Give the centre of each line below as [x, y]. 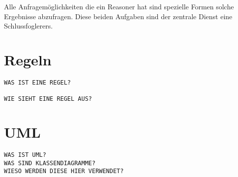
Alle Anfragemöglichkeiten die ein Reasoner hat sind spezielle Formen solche [119, 6]
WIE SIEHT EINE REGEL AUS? [48, 99]
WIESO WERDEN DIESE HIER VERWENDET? [64, 171]
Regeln [28, 59]
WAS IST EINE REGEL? [38, 82]
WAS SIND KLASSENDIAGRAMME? [50, 163]
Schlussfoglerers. [29, 26]
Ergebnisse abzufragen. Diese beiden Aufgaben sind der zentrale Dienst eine [118, 16]
